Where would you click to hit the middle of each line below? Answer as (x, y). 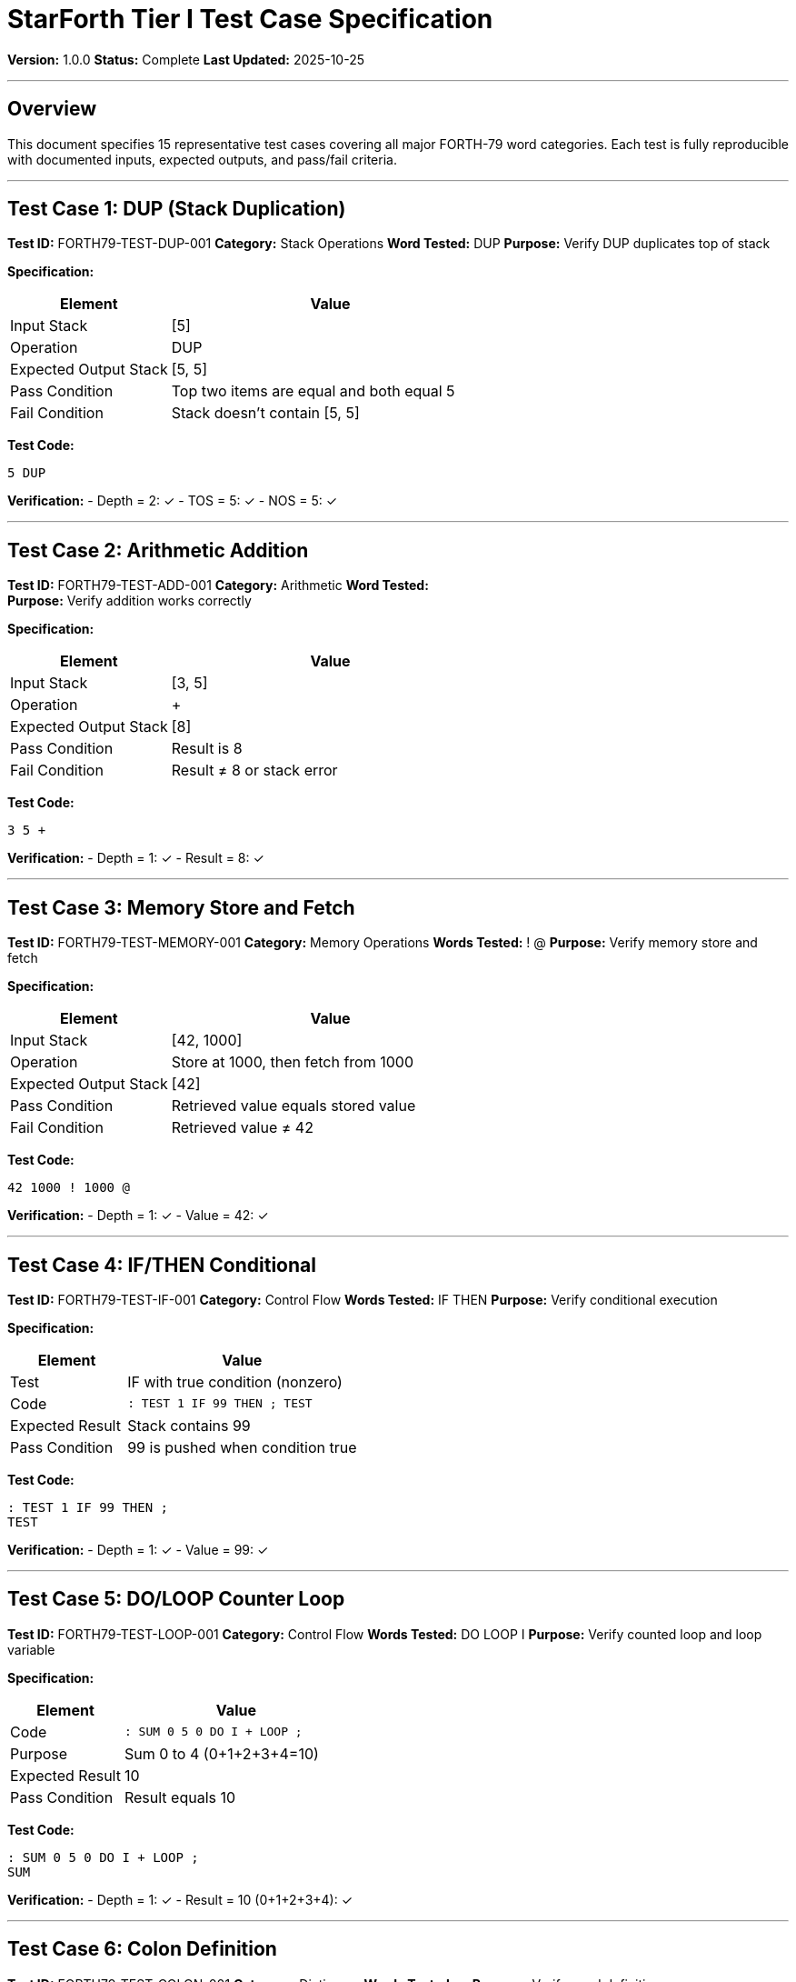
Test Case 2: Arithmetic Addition (158, 550)
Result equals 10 (180, 1797)
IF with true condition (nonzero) (235, 1381)
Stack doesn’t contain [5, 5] (265, 413)
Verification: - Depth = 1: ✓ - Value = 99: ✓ (138, 1549)
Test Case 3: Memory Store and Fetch (181, 907)
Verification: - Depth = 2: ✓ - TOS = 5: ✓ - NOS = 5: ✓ (173, 501)
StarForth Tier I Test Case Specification (250, 19)
